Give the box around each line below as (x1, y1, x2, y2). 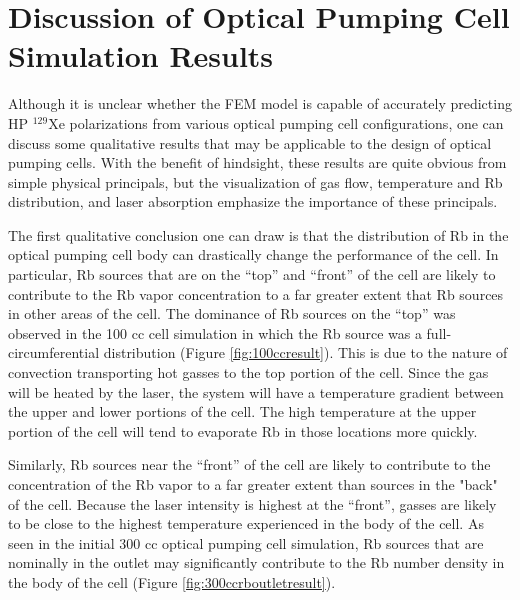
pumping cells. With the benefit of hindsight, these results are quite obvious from (8, 152, 507, 173)
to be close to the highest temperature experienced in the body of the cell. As (8, 513, 484, 534)
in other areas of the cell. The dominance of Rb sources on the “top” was (8, 303, 456, 324)
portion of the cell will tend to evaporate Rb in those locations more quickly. (8, 420, 478, 441)
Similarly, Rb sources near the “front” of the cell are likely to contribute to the (8, 454, 491, 475)
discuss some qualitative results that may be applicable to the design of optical (8, 132, 492, 153)
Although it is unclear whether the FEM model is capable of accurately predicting (8, 93, 512, 114)
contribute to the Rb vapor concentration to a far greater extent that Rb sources (8, 283, 504, 304)
